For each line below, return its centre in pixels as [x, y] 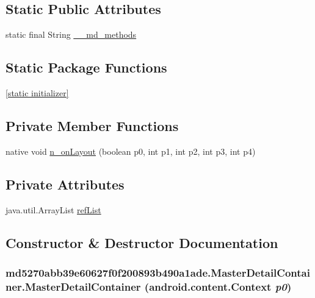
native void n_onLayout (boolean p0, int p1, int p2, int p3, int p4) [131, 151]
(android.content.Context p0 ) [218, 286]
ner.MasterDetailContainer [73, 286]
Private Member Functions [92, 125]
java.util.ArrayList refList [53, 209]
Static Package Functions [86, 67]
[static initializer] [37, 93]
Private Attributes [65, 184]
